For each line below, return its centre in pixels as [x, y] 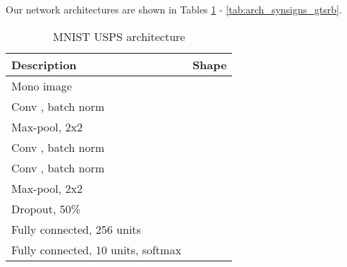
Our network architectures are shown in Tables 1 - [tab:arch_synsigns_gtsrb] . [174, 9]
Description [44, 64]
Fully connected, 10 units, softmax [96, 249]
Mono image [42, 85]
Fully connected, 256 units [76, 229]
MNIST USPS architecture [119, 36]
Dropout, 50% [46, 208]
